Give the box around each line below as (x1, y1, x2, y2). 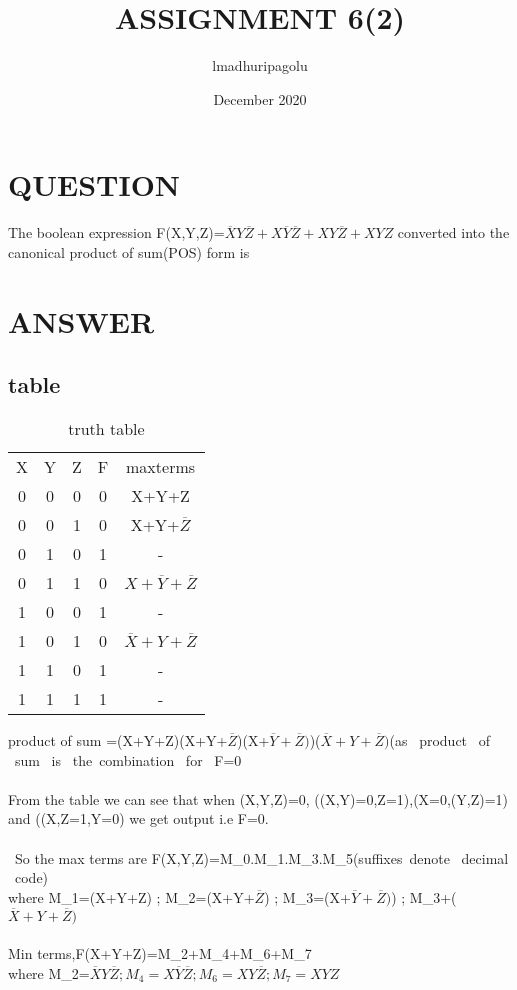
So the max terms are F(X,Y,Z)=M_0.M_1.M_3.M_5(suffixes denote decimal (14, 847, 509, 868)
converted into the (397, 222, 510, 243)
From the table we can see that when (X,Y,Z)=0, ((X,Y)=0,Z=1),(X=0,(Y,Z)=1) (8, 788, 509, 809)
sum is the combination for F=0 (14, 749, 242, 770)
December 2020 (213, 88, 307, 109)
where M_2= (8, 962, 90, 983)
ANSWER (8, 300, 155, 341)
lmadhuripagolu (212, 55, 308, 76)
